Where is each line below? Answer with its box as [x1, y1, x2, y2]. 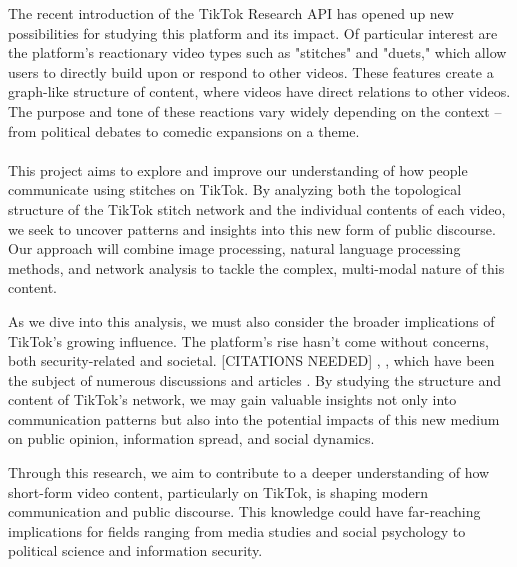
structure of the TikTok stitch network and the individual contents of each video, [8, 198, 506, 219]
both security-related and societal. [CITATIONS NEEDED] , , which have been [8, 350, 495, 371]
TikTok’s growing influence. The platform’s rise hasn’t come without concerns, [8, 330, 489, 351]
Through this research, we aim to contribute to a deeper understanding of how [8, 462, 490, 483]
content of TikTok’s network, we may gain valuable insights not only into [8, 389, 457, 410]
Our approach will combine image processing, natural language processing [8, 238, 461, 259]
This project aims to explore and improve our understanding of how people [8, 159, 468, 180]
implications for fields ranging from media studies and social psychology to [8, 520, 466, 541]
